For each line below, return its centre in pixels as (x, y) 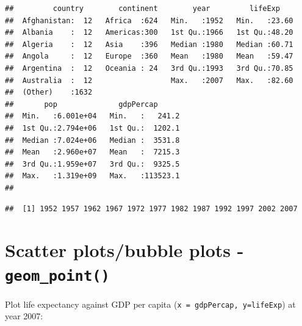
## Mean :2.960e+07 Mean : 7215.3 (92, 152)
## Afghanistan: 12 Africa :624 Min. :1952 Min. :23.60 (149, 20)
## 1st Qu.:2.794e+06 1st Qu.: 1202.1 (92, 128)
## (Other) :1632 (49, 92)
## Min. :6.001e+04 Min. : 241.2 (92, 116)
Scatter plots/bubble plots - (124, 250)
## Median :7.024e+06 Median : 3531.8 (92, 140)
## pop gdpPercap (81, 104)
